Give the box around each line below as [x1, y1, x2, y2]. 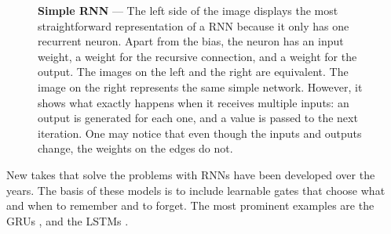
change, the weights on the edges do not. [38, 140, 233, 157]
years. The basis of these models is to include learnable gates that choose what [6, 182, 386, 198]
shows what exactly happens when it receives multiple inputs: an [38, 94, 349, 110]
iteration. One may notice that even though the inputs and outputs [38, 124, 362, 141]
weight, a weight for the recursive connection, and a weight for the [38, 48, 357, 64]
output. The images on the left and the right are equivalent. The [38, 63, 349, 80]
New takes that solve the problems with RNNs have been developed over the [6, 166, 375, 182]
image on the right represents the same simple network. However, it [38, 78, 363, 95]
